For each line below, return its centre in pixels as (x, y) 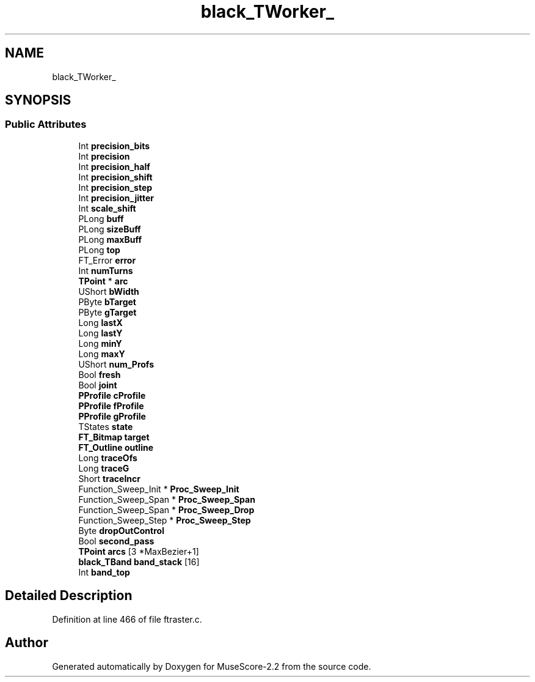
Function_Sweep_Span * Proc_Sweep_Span (167, 499)
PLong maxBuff (110, 239)
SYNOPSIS (38, 100)
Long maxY (102, 354)
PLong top (99, 250)
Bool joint (98, 385)
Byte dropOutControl (121, 530)
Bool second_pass (116, 541)
